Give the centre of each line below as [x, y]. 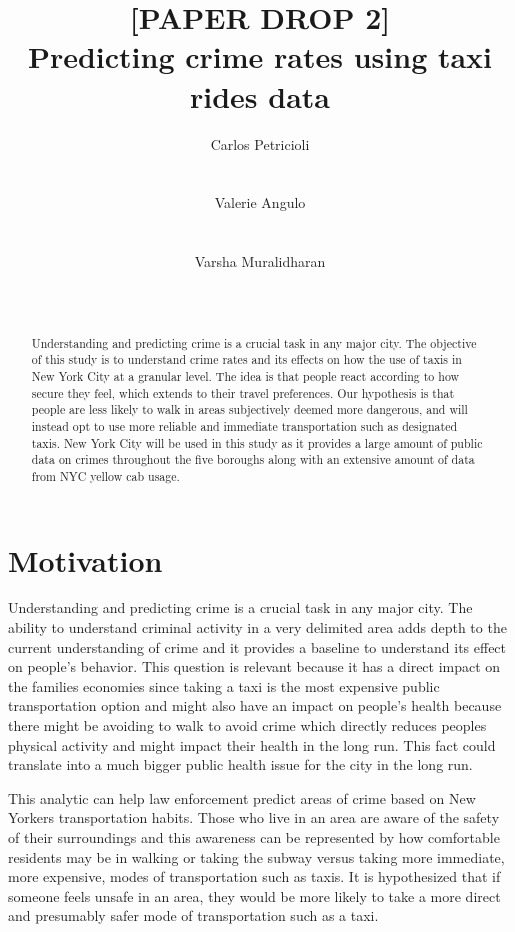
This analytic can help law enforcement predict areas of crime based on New [242, 797]
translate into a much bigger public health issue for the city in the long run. [240, 764]
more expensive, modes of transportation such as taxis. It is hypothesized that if [254, 876]
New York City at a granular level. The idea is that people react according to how [245, 375]
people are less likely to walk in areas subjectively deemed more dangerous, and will [249, 409]
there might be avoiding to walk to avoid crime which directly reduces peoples [247, 725]
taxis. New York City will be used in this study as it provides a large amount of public [257, 442]
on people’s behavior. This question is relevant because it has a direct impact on [254, 666]
